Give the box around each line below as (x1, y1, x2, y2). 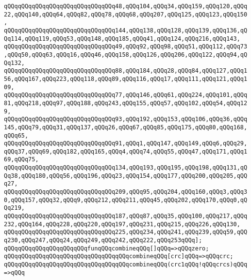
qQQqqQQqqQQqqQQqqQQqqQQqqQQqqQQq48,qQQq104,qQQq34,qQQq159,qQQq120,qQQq (4, 3, 248, 10)
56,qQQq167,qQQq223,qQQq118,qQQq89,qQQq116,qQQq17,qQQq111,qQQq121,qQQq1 (4, 75, 248, 82)
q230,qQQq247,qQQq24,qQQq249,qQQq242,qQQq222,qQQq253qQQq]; (4, 237, 202, 244)
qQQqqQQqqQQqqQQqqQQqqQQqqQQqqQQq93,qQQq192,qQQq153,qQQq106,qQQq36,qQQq (4, 116, 248, 123)
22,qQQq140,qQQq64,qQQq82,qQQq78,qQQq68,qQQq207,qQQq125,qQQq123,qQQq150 (4, 11, 248, 18)
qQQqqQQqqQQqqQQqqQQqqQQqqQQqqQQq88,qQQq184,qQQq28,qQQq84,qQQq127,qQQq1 (4, 67, 248, 75)
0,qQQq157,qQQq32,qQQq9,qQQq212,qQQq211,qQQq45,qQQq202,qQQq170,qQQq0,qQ (4, 196, 248, 203)
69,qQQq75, (4, 156, 39, 163)
